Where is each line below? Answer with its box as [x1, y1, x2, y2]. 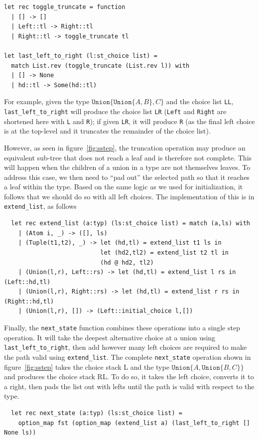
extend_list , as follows [4, 201, 77, 211]
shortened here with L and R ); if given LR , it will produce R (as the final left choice [4, 116, 255, 126]
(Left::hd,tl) [4, 278, 51, 286]
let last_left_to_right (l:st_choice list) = [4, 52, 157, 59]
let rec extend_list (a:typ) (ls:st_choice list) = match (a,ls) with [11, 220, 250, 227]
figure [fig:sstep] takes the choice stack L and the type [4, 361, 169, 372]
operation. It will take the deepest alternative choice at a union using [4, 332, 216, 342]
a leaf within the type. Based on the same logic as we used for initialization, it [4, 181, 243, 192]
